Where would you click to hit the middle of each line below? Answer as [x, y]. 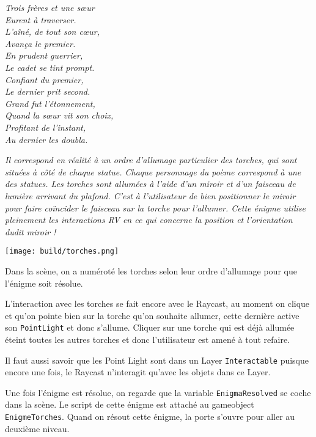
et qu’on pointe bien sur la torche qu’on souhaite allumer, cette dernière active [152, 315]
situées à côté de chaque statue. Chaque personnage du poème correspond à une [153, 171]
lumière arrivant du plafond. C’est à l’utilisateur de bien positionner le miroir [150, 195]
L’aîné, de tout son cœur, [52, 31]
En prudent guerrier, [44, 55]
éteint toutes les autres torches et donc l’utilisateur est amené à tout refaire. [148, 339]
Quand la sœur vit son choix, [59, 115]
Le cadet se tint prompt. [50, 67]
